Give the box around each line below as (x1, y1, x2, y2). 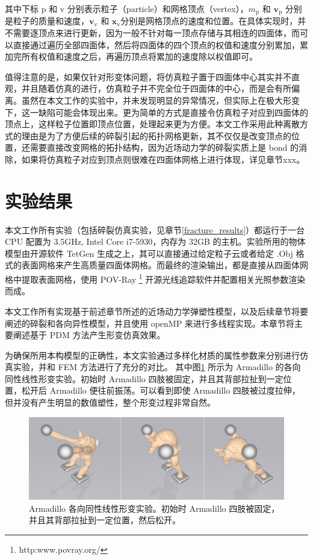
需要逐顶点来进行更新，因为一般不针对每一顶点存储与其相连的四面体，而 (13, 27, 300, 39)
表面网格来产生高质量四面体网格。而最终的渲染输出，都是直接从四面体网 (21, 259, 308, 271)
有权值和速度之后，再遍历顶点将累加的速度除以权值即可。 (29, 50, 258, 63)
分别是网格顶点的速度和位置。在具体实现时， (120, 14, 298, 27)
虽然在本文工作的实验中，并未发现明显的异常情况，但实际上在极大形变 (21, 94, 300, 107)
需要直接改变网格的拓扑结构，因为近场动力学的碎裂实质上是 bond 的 (29, 141, 299, 154)
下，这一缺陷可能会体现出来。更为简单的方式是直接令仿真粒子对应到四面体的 (5, 105, 308, 118)
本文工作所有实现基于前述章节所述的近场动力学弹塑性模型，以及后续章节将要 (5, 304, 308, 317)
